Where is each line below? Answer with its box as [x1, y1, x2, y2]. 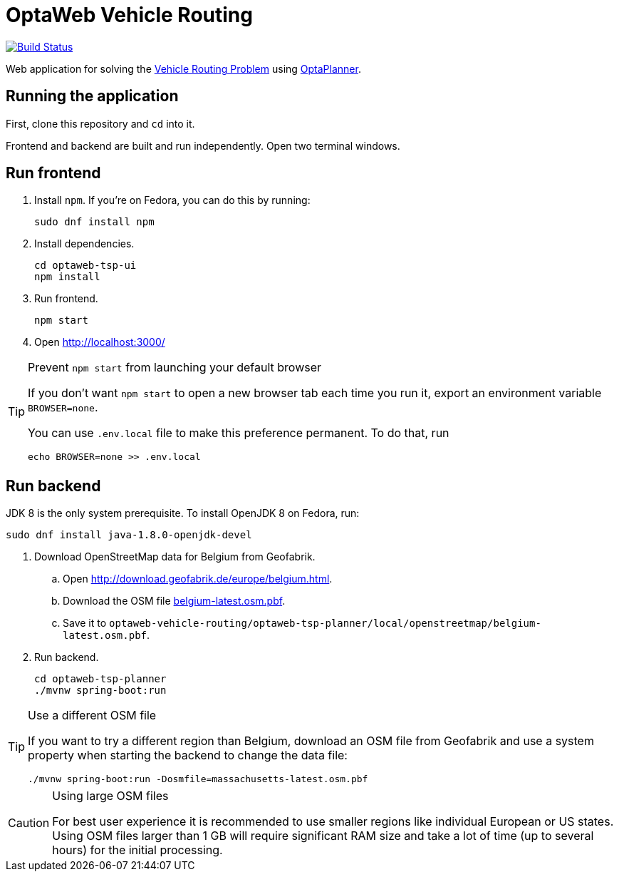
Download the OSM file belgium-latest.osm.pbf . [63, 595, 286, 607]
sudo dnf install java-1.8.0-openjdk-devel [6, 529, 252, 541]
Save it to [63, 617, 107, 630]
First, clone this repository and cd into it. [6, 117, 195, 130]
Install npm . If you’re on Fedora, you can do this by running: [34, 194, 311, 207]
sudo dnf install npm [34, 216, 155, 228]
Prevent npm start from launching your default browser [28, 360, 322, 375]
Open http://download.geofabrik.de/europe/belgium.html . [63, 573, 333, 585]
